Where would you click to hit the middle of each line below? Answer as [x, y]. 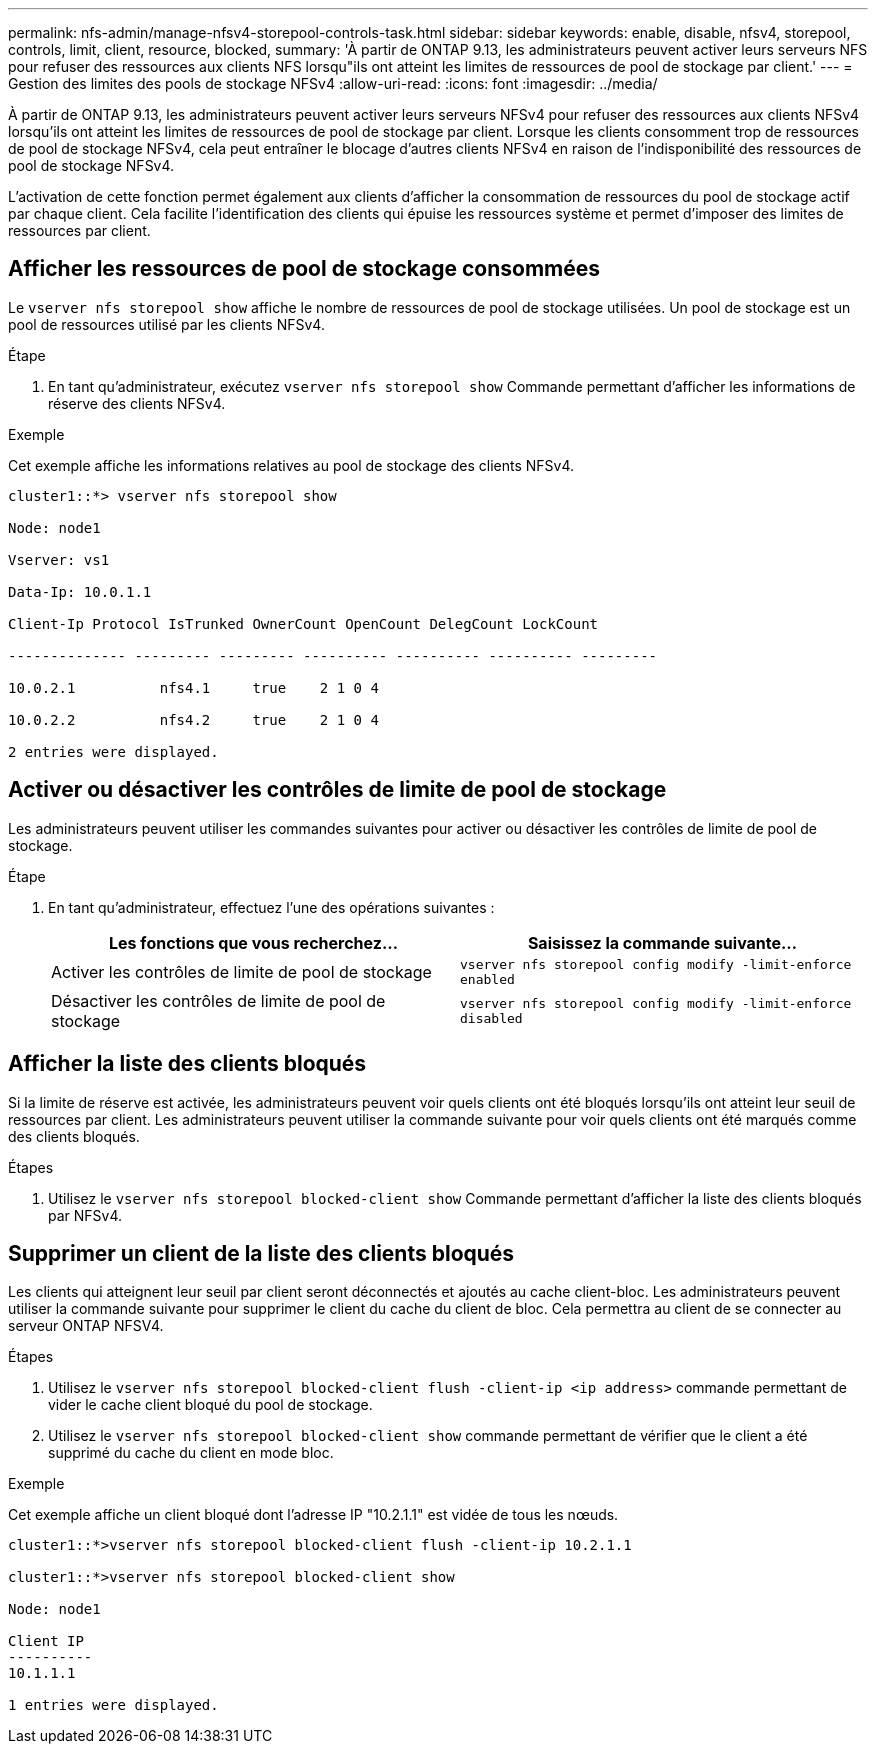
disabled [491, 1018]
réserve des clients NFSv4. [137, 403]
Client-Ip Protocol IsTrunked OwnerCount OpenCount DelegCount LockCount [303, 623]
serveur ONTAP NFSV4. [86, 1326]
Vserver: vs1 [59, 559]
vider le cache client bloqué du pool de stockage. [210, 1405]
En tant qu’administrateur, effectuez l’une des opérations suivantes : [271, 907]
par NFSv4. [85, 1215]
